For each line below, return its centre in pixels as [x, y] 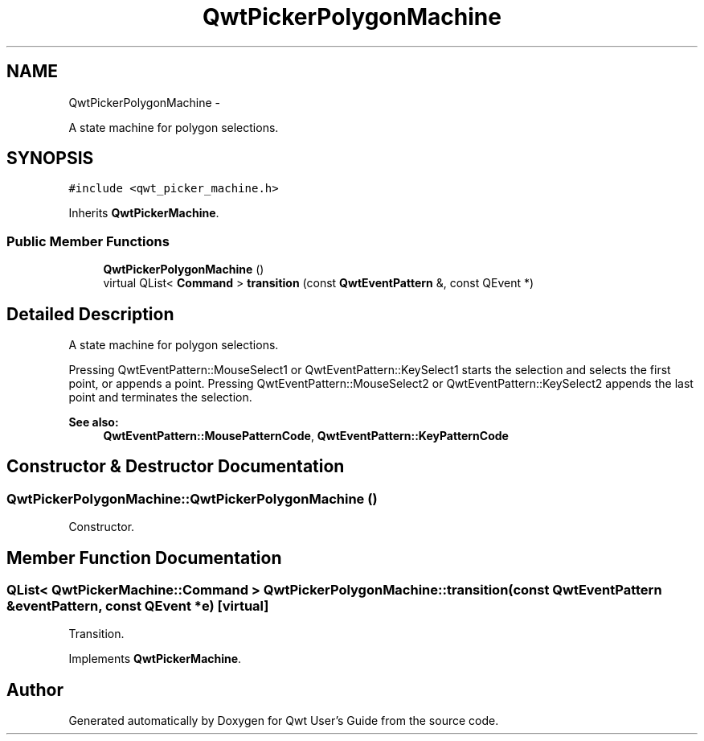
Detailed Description [90, 314]
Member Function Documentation [144, 558]
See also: [94, 422]
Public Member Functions [88, 241]
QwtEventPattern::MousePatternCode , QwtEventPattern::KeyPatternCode [306, 436]
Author [35, 690]
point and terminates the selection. [160, 397]
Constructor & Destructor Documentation [176, 467]
